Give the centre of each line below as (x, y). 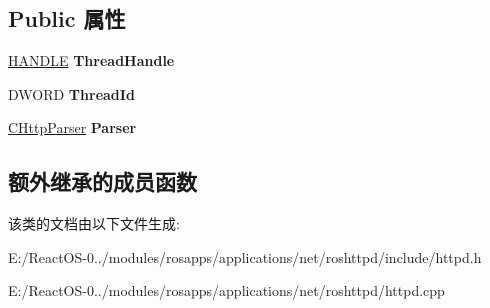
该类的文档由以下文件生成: (94, 223)
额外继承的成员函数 (102, 181)
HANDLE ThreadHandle (91, 60)
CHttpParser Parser (72, 127)
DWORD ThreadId (71, 93)
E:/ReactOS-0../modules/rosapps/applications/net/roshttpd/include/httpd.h (245, 256)
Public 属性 (67, 18)
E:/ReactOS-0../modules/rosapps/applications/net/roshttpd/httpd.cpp (226, 290)
